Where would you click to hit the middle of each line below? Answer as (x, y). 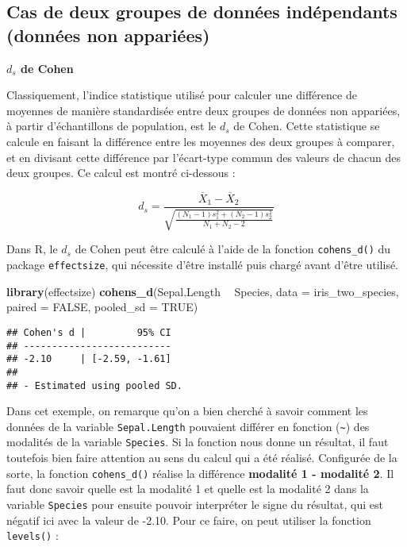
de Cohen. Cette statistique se (307, 126)
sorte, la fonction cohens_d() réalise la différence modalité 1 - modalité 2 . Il (200, 473)
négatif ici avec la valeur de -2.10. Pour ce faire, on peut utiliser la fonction (189, 520)
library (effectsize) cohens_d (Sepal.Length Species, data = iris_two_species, (203, 291)
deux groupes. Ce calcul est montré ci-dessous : (121, 173)
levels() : (33, 535)
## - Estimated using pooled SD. (94, 385)
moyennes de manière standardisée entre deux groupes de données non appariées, (203, 110)
